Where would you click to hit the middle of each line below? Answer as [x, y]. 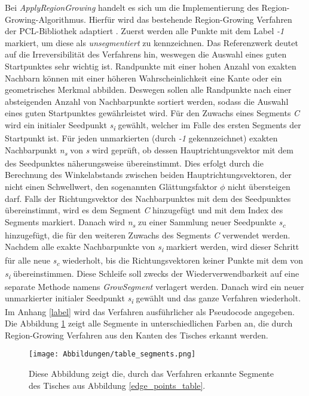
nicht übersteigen [259, 186]
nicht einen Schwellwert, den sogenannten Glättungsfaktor [111, 186]
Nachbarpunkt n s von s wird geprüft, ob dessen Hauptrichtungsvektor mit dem [149, 150]
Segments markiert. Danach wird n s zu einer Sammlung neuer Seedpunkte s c [145, 222]
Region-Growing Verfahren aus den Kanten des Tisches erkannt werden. [137, 335]
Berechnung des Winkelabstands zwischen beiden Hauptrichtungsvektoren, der [148, 175]
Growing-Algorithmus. [45, 19]
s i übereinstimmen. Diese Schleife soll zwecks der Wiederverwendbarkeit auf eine [152, 274]
